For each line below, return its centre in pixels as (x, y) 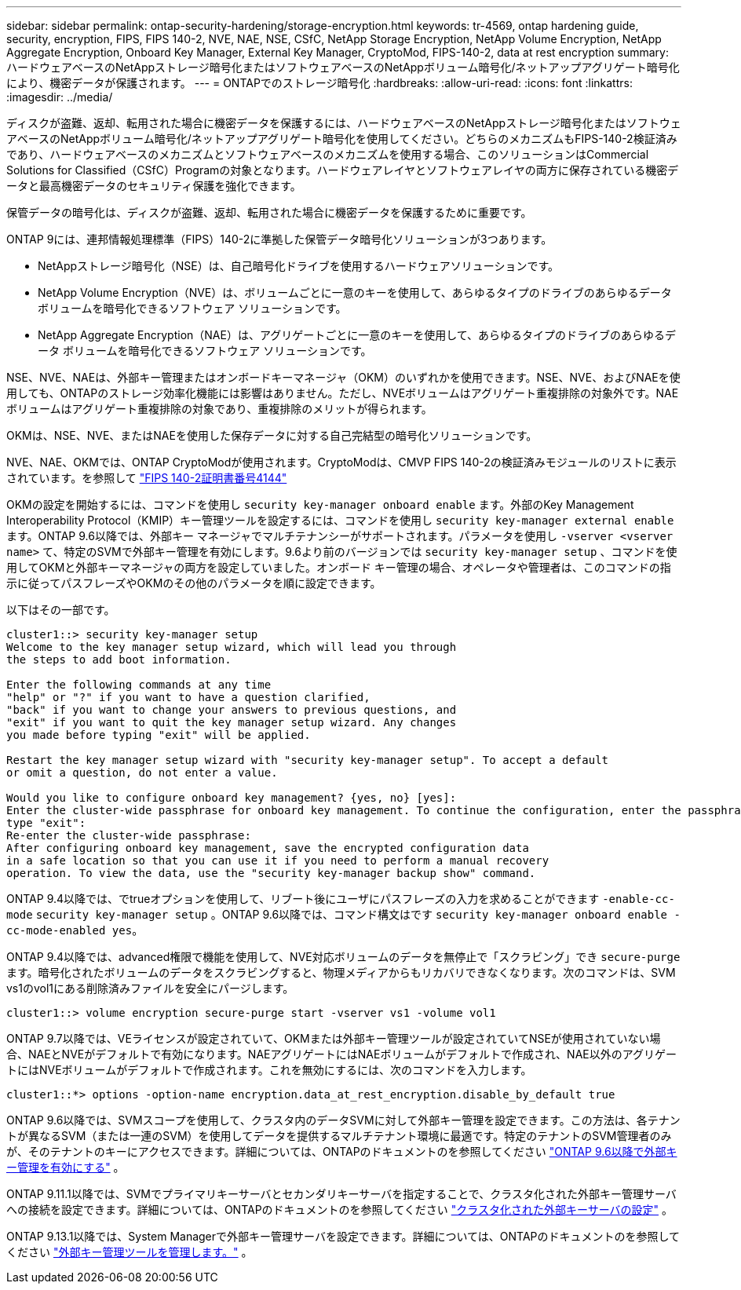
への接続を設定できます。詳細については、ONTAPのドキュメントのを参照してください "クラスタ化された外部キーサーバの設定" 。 (339, 1210)
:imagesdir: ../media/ (60, 97)
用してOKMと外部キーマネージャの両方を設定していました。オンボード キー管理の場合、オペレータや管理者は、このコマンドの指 (339, 567)
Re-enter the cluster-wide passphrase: (129, 835)
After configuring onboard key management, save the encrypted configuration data (268, 848)
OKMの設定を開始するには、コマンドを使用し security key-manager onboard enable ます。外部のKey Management (320, 504)
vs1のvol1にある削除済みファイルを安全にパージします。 (150, 988)
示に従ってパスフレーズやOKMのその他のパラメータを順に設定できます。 (194, 583)
